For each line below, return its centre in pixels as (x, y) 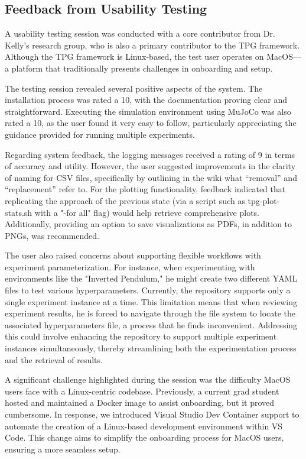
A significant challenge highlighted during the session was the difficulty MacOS (148, 379)
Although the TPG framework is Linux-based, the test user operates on (134, 56)
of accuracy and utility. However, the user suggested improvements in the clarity (150, 166)
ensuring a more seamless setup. (63, 449)
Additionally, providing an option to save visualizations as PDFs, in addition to (149, 224)
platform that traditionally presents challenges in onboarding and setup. (142, 68)
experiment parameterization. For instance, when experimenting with (130, 266)
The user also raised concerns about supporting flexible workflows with (133, 255)
